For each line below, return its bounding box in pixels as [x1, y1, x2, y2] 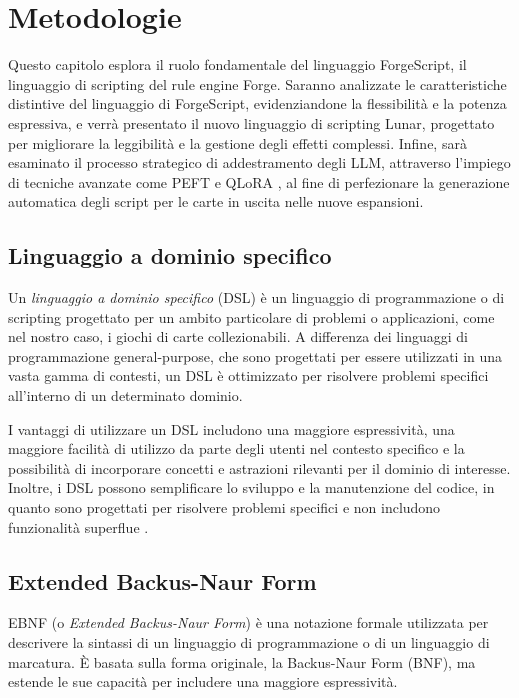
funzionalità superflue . [8, 516, 149, 537]
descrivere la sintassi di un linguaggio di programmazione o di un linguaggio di [8, 632, 490, 652]
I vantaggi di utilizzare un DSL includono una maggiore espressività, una [8, 418, 455, 439]
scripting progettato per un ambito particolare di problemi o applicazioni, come [8, 306, 495, 327]
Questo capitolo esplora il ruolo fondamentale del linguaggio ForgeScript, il [8, 54, 467, 75]
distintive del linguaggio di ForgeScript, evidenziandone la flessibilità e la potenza [8, 93, 507, 114]
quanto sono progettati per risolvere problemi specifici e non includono [8, 497, 441, 518]
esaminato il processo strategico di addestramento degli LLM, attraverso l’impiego [8, 152, 511, 173]
